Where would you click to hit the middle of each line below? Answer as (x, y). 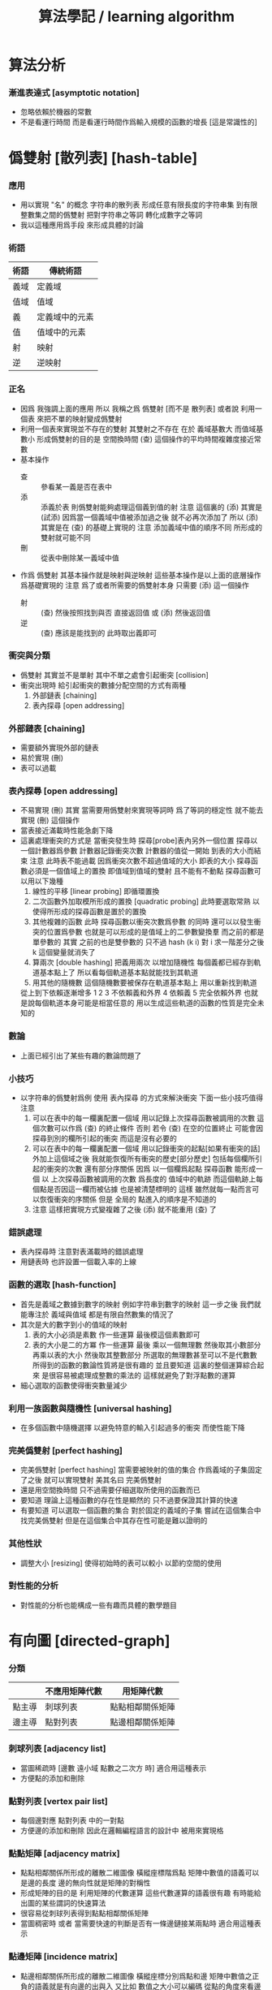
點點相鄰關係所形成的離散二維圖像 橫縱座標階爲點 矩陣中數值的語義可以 (140, 1873)
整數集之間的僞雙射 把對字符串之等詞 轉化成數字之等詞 (111, 214)
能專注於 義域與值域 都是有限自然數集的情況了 (97, 1314)
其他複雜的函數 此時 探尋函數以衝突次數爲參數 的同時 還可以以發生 (143, 922)
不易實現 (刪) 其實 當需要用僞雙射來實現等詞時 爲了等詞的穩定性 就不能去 (142, 810)
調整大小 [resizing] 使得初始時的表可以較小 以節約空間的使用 (121, 1563)
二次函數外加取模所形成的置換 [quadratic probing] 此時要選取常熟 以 (146, 901)
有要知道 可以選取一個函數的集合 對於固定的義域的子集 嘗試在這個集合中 (140, 1510)
